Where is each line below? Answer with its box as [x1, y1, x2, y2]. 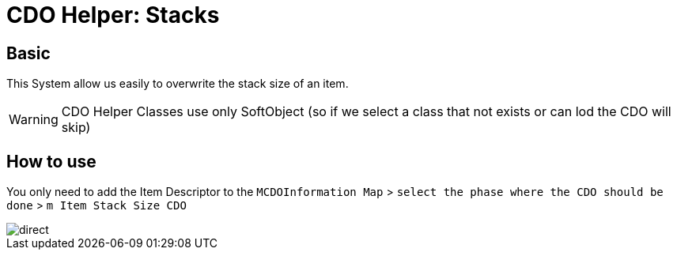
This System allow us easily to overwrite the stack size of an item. [6, 77, 349, 91]
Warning [9, 111, 59, 128]
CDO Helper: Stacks [6, 2, 220, 28]
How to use [6, 151, 96, 171]
